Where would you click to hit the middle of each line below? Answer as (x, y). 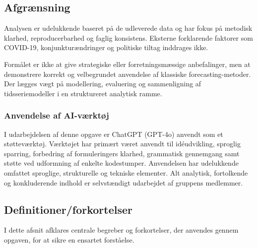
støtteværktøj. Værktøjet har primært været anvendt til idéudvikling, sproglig (122, 144)
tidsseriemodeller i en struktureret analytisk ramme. (83, 93)
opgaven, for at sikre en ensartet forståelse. (69, 239)
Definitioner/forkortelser (68, 209)
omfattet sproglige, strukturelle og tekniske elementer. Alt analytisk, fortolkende (126, 172)
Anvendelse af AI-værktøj (57, 115)
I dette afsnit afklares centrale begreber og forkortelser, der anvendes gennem (121, 230)
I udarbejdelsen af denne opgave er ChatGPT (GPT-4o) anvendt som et (114, 134)
